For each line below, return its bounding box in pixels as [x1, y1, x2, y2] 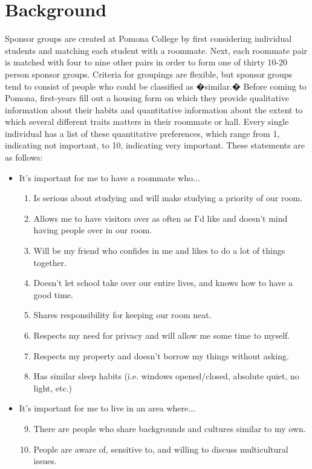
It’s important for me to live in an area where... [19, 402, 195, 414]
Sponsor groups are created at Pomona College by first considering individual [5, 32, 292, 45]
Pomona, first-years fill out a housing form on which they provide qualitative [5, 91, 290, 104]
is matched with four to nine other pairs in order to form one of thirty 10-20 [5, 56, 288, 68]
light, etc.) [33, 381, 72, 394]
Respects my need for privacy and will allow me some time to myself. [33, 329, 290, 341]
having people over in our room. [33, 224, 152, 236]
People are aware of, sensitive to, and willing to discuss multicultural [33, 442, 288, 455]
